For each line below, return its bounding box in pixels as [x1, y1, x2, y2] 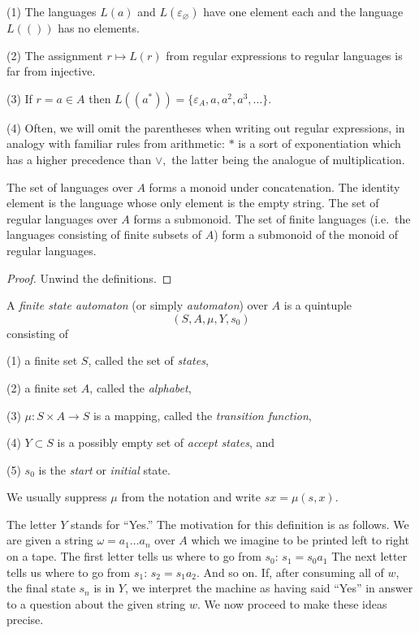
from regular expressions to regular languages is [166, 46, 403, 63]
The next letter [331, 548, 408, 565]
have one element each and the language [203, 3, 404, 20]
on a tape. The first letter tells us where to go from [6, 548, 261, 565]
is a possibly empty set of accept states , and [57, 434, 275, 451]
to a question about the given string [6, 595, 186, 612]
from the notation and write [121, 488, 261, 505]
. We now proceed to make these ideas [197, 595, 387, 612]
